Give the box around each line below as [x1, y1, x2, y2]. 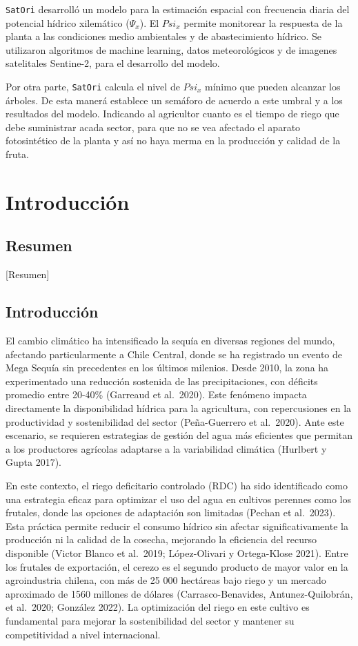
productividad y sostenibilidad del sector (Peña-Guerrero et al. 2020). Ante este [6, 414, 344, 429]
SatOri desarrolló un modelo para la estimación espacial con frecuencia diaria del [6, 2, 350, 16]
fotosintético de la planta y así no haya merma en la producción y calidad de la [6, 133, 341, 148]
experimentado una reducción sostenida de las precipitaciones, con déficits [6, 373, 318, 388]
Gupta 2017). [6, 455, 62, 469]
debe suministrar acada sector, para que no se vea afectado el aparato [6, 119, 301, 134]
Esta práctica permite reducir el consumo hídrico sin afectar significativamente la [6, 518, 348, 533]
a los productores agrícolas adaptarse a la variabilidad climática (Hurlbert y [6, 441, 327, 456]
